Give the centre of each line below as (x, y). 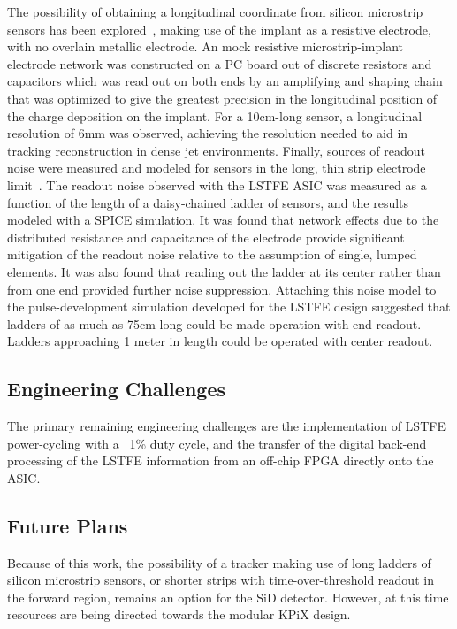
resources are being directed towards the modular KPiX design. (179, 614)
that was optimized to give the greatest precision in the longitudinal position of (222, 98)
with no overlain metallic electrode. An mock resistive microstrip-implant (206, 46)
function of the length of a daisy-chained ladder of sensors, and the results (208, 202)
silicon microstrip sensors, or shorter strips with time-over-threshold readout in (221, 580)
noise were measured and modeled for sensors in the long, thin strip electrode (217, 168)
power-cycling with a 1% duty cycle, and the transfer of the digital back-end (217, 443)
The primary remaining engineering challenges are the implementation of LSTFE (226, 426)
